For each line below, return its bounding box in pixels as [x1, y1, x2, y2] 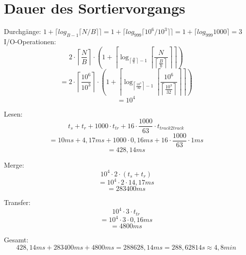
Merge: [4, 159, 24, 170]
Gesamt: [4, 235, 29, 245]
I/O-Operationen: [4, 36, 56, 46]
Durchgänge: [4, 26, 41, 36]
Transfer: [4, 197, 31, 207]
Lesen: [4, 108, 23, 119]
